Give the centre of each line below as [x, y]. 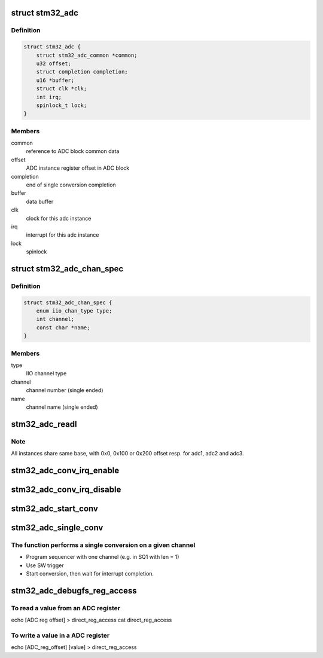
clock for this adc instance [59, 218]
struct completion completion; [82, 72]
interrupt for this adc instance [63, 235]
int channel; [55, 319]
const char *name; [63, 328]
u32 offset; [54, 63]
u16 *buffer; [55, 80]
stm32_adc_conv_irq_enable [65, 470]
